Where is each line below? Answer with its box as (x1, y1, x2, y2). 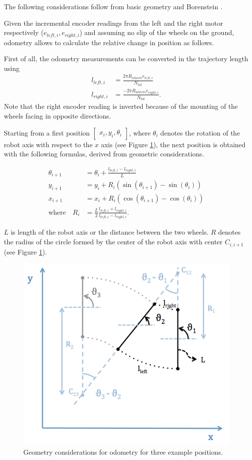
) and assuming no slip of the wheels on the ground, (79, 27, 234, 37)
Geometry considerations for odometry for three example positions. (23, 447, 223, 457)
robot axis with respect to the (4, 139, 93, 149)
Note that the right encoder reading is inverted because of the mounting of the (4, 101, 238, 111)
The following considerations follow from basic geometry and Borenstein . (4, 1, 222, 11)
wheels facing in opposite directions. (4, 110, 111, 120)
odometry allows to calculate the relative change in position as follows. (4, 37, 214, 47)
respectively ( (4, 27, 44, 37)
